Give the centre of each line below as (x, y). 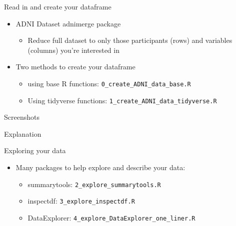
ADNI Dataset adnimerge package (68, 23)
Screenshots (22, 117)
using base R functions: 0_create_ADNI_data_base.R (109, 83)
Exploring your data (35, 150)
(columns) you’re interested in (73, 50)
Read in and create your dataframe (58, 6)
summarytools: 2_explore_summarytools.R (94, 184)
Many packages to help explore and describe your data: (100, 167)
